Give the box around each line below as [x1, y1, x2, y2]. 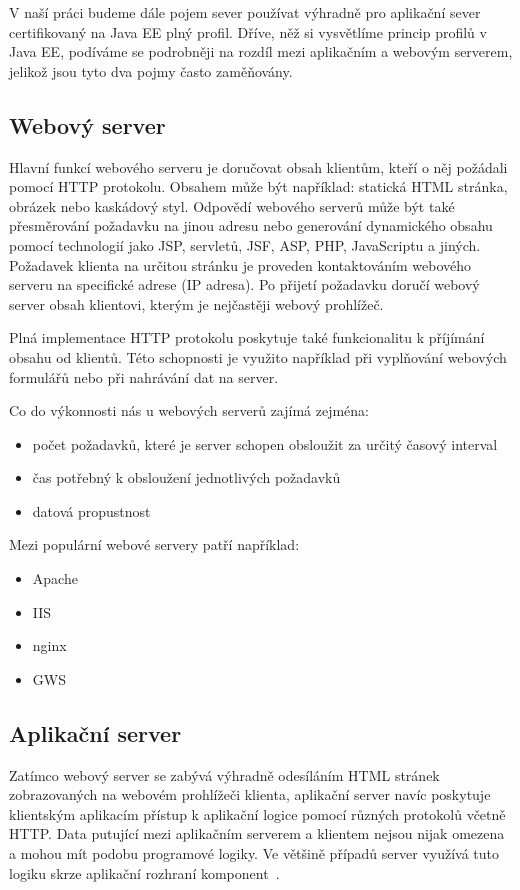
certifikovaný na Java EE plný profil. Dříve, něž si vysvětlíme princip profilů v [9, 21, 487, 42]
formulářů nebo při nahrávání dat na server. [9, 366, 279, 387]
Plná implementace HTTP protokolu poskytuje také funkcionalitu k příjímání [9, 327, 485, 348]
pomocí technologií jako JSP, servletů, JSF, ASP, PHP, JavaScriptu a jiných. [9, 234, 481, 255]
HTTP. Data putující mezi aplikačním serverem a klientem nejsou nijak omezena [9, 823, 505, 844]
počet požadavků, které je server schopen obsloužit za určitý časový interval [32, 433, 498, 454]
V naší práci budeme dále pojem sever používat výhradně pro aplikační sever [9, 2, 481, 22]
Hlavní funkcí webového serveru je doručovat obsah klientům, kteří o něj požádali [9, 156, 508, 177]
